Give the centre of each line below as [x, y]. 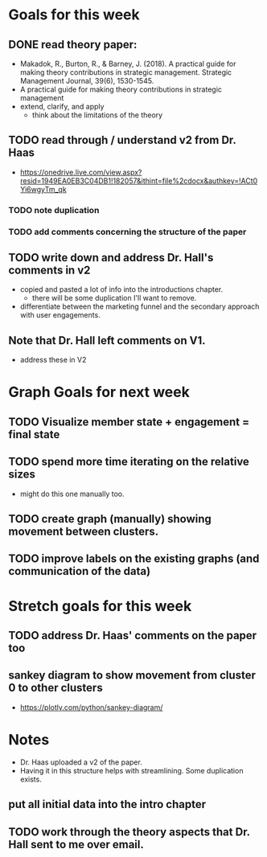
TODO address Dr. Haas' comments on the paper [133, 636]
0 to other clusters [55, 688]
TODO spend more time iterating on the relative [129, 462]
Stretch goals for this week [100, 606]
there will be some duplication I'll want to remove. [114, 298]
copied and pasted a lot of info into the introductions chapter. [121, 289]
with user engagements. [60, 315]
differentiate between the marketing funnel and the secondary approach [140, 306]
